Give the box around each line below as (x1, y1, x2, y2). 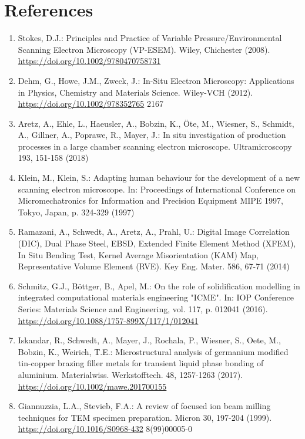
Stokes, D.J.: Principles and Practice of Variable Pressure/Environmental (18, 32, 282, 44)
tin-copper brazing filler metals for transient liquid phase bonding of (18, 357, 264, 369)
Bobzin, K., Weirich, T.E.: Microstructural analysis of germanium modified (18, 345, 289, 357)
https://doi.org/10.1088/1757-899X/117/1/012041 (18, 314, 199, 326)
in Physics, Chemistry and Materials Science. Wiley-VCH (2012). (18, 86, 253, 98)
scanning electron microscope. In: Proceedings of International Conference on (18, 183, 296, 195)
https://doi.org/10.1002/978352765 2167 (18, 97, 163, 110)
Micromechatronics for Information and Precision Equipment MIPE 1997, (18, 194, 283, 207)
